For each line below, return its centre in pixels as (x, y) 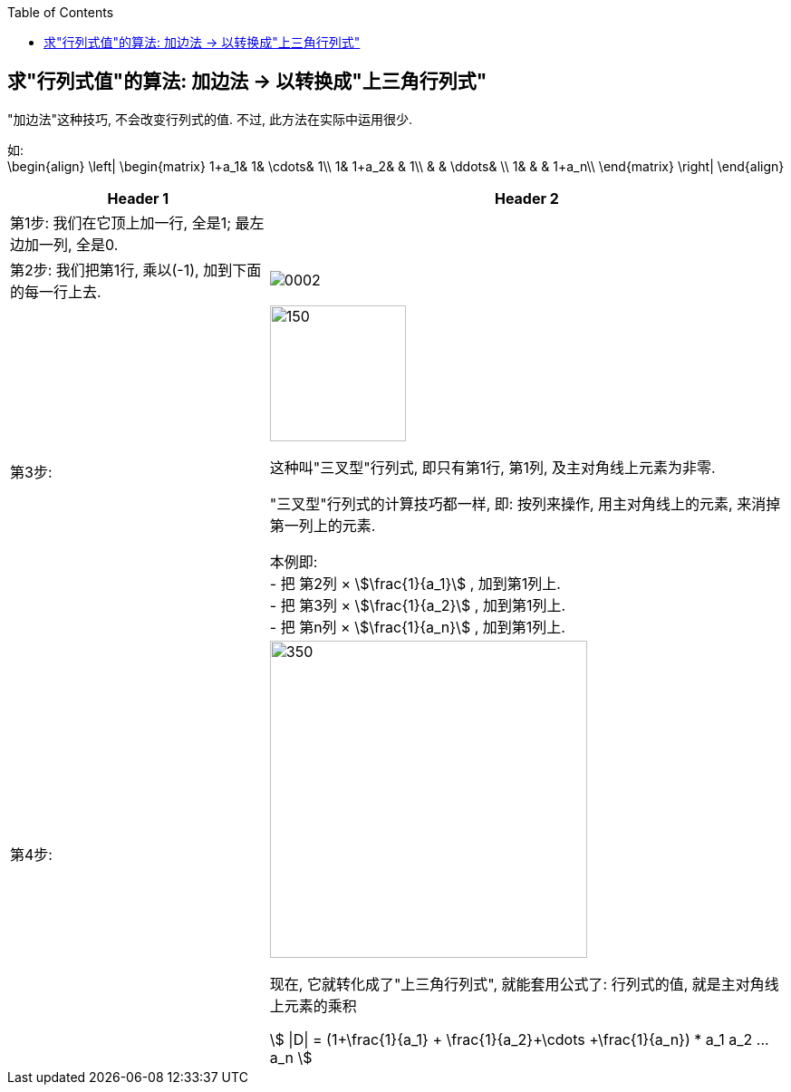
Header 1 (138, 198)
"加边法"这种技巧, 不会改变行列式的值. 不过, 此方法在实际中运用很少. (210, 119)
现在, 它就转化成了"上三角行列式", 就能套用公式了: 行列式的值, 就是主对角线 (524, 984)
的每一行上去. (56, 291)
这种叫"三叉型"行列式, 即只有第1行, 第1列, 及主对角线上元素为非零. (492, 467)
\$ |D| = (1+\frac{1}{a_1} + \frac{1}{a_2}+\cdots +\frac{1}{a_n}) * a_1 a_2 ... (519, 1039)
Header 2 (526, 198)
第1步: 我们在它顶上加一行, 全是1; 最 (130, 222)
